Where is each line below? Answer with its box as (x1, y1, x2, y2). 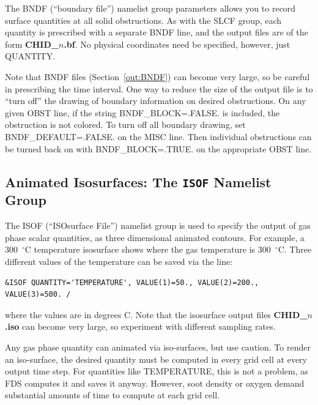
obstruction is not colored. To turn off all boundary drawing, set (5, 118, 246, 131)
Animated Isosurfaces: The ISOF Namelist (5, 172, 272, 191)
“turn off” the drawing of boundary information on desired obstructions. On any (5, 94, 306, 107)
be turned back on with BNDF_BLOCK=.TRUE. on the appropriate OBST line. (5, 142, 312, 155)
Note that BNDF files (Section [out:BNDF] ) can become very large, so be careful (5, 70, 310, 83)
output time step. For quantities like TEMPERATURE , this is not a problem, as (5, 365, 308, 377)
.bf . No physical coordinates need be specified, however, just (64, 37, 290, 50)
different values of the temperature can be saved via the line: (5, 255, 233, 268)
